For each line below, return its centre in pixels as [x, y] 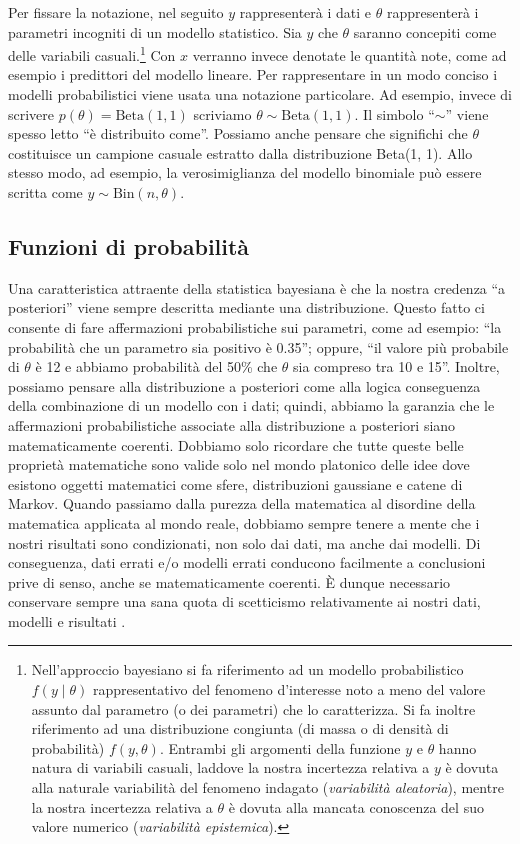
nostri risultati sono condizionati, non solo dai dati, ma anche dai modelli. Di [244, 542]
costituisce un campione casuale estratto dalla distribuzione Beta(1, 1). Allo [240, 152]
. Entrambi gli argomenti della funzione [280, 747]
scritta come [45, 192]
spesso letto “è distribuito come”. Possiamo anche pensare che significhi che [238, 133]
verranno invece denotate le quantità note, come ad [349, 54]
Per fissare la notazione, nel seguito [116, 12]
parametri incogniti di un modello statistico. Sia [155, 31]
